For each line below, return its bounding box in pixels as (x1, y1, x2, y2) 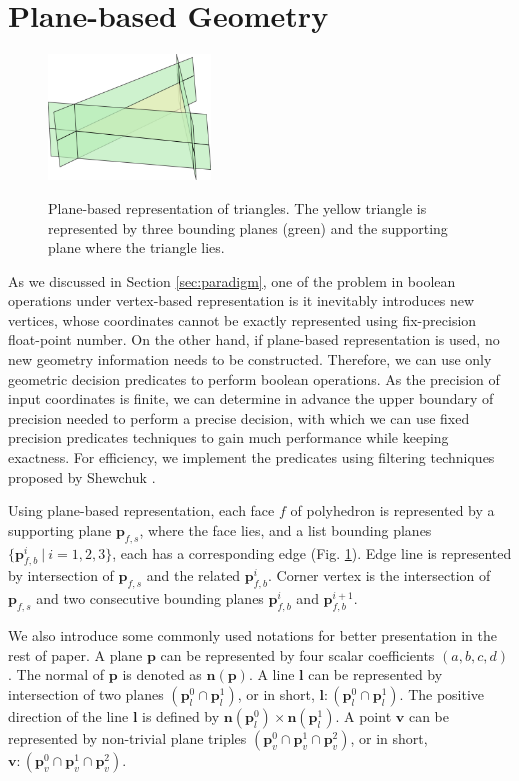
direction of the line (8, 705, 129, 726)
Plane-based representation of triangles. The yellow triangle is (48, 197, 427, 218)
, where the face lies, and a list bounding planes (139, 519, 432, 540)
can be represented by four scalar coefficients (160, 644, 435, 665)
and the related (146, 565, 241, 586)
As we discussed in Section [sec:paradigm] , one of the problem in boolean (8, 270, 456, 291)
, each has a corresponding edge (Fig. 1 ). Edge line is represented (112, 542, 512, 563)
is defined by (142, 705, 220, 726)
